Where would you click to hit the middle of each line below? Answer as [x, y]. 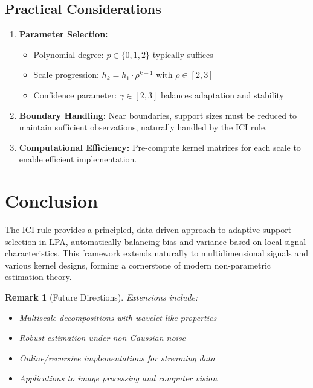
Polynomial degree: [69, 54]
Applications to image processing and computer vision [118, 378]
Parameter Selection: [63, 34]
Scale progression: [66, 75]
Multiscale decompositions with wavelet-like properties [118, 317]
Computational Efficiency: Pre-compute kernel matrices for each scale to [160, 147]
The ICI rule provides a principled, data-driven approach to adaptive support [148, 230]
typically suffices [183, 54]
